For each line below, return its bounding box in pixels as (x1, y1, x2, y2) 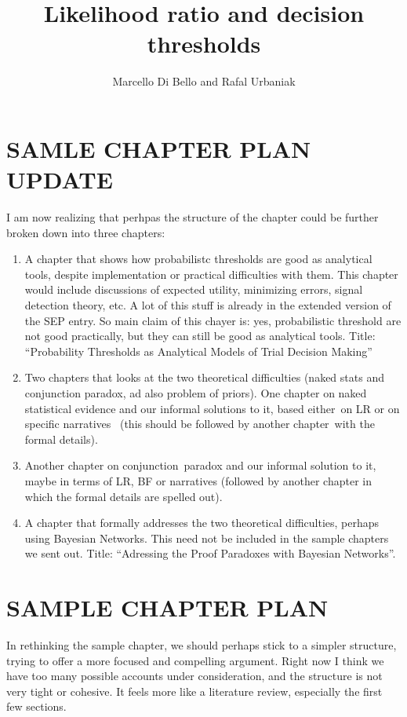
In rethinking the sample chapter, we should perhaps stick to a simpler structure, (6, 637, 397, 653)
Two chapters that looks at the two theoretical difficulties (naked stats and (24, 369, 384, 386)
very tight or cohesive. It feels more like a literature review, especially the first (6, 682, 383, 699)
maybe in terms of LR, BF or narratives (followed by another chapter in (24, 472, 372, 488)
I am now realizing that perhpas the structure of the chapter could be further (6, 209, 379, 225)
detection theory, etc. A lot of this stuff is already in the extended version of (24, 297, 391, 313)
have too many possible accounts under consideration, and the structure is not (6, 668, 383, 684)
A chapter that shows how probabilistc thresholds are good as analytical (24, 251, 372, 267)
